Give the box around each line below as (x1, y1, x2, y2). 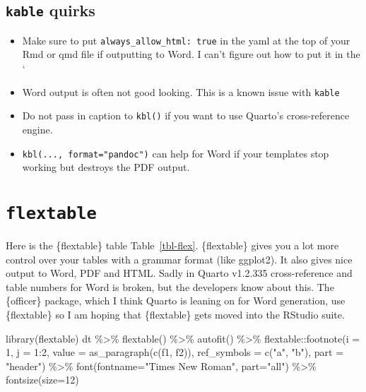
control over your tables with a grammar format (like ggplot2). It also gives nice (6, 251, 353, 266)
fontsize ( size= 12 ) (6, 372, 79, 387)
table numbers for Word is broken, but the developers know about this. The (6, 279, 334, 294)
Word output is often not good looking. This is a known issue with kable (22, 84, 340, 99)
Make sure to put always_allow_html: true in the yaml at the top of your (22, 32, 350, 47)
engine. (22, 121, 53, 136)
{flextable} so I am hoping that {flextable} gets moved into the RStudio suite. (6, 307, 345, 321)
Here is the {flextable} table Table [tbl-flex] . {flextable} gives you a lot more (6, 238, 339, 253)
